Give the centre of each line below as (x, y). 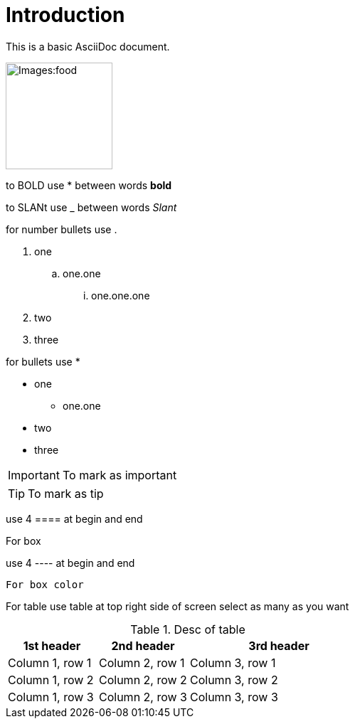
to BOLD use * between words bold (89, 185)
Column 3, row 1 (233, 662)
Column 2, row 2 (143, 680)
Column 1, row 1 (50, 662)
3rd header (279, 645)
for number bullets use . (62, 229)
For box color (45, 584)
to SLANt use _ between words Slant (91, 207)
